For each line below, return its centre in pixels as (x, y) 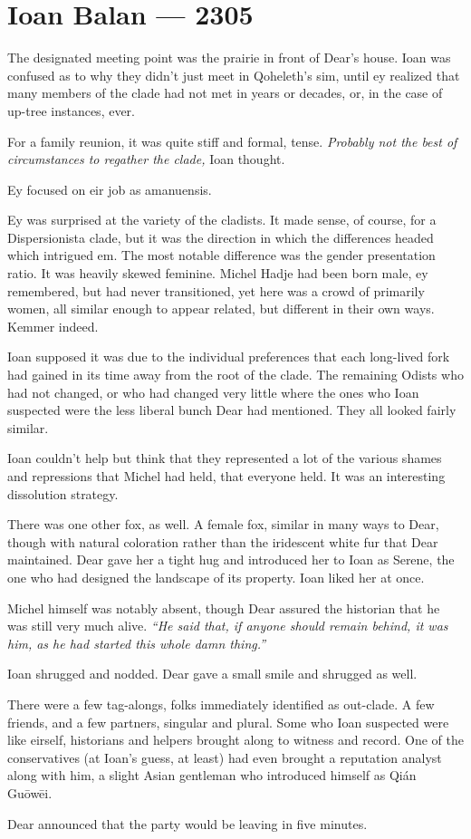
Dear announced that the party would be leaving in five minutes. (187, 823)
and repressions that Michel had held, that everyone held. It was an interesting (226, 476)
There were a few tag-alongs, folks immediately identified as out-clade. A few (221, 704)
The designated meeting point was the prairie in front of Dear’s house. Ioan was (229, 58)
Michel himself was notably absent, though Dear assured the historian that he (224, 608)
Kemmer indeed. (53, 326)
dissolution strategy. (63, 493)
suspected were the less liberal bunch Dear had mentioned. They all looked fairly (232, 410)
